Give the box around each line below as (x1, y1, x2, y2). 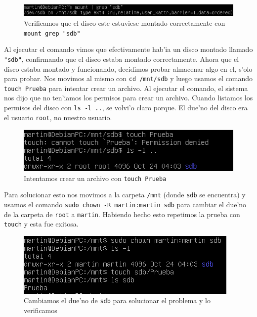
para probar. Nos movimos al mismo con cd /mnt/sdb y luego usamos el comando (4, 73, 253, 84)
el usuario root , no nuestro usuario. (4, 112, 112, 122)
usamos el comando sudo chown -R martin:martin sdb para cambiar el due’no (4, 199, 247, 209)
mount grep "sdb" (24, 30, 81, 37)
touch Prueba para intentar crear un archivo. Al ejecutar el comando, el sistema (4, 83, 248, 93)
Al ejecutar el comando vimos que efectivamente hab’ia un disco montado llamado (4, 44, 253, 54)
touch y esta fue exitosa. (4, 219, 79, 229)
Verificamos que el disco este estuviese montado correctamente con (24, 18, 225, 28)
